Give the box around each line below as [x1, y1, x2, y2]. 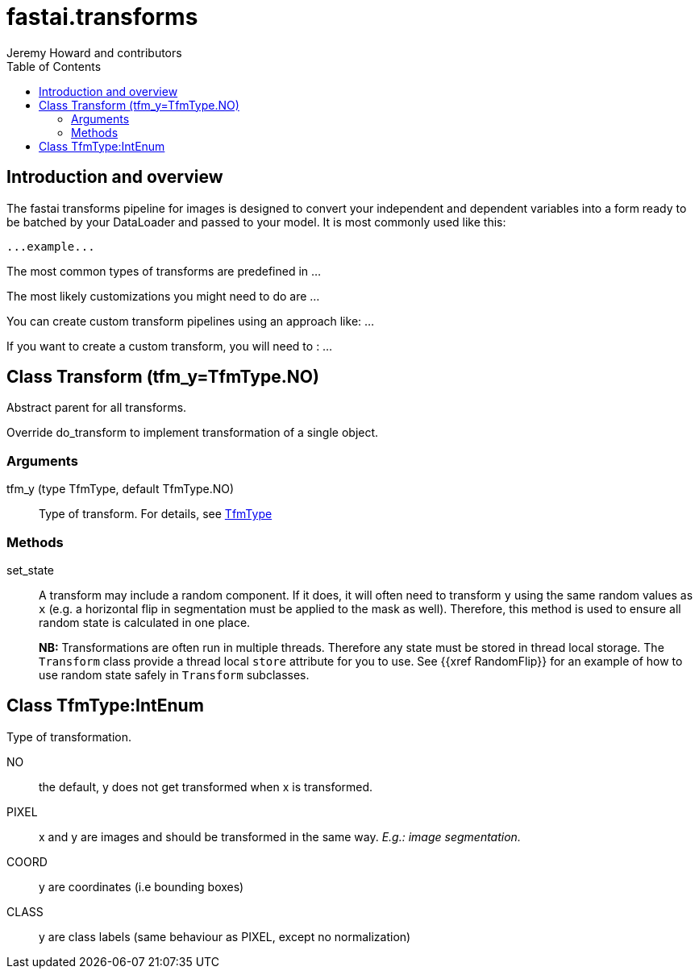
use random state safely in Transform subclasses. [39, 667, 310, 682]
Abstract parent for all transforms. [6, 400, 187, 415]
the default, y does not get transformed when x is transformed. [39, 779, 373, 794]
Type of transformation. [6, 729, 132, 744]
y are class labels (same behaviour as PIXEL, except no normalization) [39, 929, 411, 944]
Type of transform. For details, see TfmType [39, 507, 273, 521]
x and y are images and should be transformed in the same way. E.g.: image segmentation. [39, 829, 521, 844]
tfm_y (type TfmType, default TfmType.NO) [6, 482, 235, 496]
